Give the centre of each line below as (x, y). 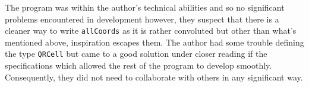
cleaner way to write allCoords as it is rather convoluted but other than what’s (151, 30)
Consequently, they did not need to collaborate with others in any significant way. (154, 77)
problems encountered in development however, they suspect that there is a (142, 19)
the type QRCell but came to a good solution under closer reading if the (136, 54)
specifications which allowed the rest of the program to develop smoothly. (138, 65)
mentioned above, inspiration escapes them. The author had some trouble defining (154, 42)
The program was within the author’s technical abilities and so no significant (145, 7)
